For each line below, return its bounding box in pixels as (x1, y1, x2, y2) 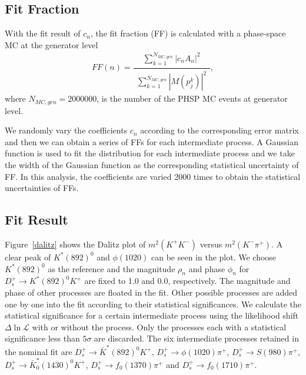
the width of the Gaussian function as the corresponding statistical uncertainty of (5, 158, 299, 170)
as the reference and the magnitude (48, 262, 175, 274)
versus (199, 237, 222, 250)
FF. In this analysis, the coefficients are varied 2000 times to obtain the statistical (5, 170, 301, 182)
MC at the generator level (5, 38, 98, 51)
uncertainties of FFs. (5, 182, 79, 194)
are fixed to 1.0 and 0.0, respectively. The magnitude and (84, 274, 291, 287)
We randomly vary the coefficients (5, 124, 128, 136)
